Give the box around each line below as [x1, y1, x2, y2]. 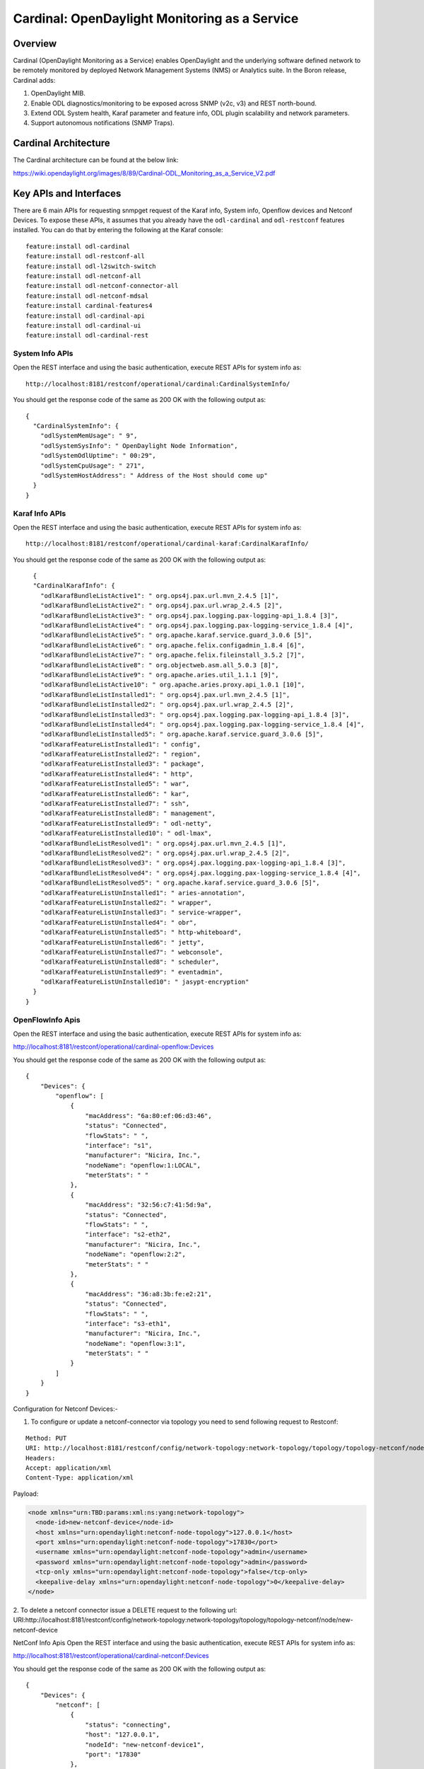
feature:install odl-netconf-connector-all [25, 282, 179, 290]
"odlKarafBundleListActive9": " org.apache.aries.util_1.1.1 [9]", [40, 671, 279, 679]
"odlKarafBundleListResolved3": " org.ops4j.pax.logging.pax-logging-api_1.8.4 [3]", [40, 859, 346, 867]
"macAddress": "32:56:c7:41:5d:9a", [85, 1201, 212, 1209]
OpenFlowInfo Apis [13, 1015, 81, 1025]
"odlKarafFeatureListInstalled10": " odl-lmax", [40, 829, 212, 838]
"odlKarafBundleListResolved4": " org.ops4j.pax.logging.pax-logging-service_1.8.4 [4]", [40, 869, 361, 877]
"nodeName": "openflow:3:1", [85, 1339, 187, 1347]
